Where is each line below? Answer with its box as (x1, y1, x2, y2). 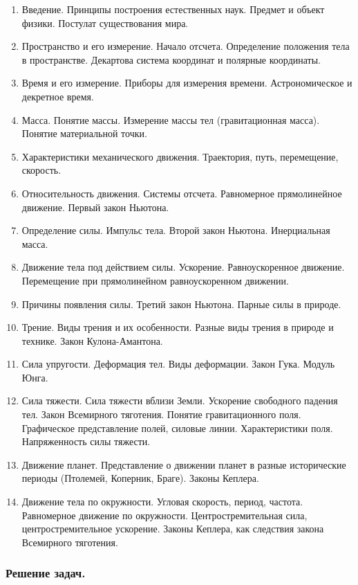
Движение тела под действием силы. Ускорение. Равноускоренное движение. (21, 260, 345, 274)
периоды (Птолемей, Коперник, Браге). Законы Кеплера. (21, 471, 259, 485)
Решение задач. (6, 564, 86, 582)
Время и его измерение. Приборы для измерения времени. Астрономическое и (21, 75, 352, 90)
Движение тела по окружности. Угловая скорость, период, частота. (21, 494, 303, 509)
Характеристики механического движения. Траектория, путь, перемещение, (21, 149, 339, 163)
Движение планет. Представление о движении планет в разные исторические (21, 457, 346, 471)
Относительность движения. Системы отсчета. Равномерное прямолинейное (21, 186, 342, 200)
